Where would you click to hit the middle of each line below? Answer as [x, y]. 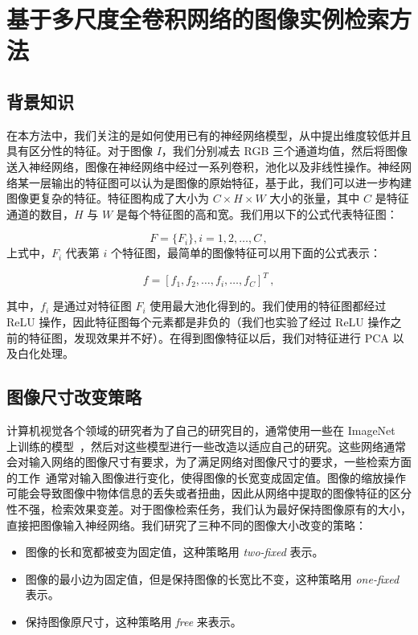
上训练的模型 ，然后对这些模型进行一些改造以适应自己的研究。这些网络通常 [206, 446]
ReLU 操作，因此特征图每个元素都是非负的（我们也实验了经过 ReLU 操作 [199, 322]
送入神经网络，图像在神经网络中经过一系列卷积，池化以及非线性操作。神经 [203, 166]
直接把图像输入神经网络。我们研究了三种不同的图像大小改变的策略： [186, 524]
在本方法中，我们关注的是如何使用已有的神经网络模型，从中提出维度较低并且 [209, 135]
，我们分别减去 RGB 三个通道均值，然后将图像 [284, 151]
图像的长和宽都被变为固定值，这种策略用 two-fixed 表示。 [174, 552]
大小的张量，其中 [315, 198]
